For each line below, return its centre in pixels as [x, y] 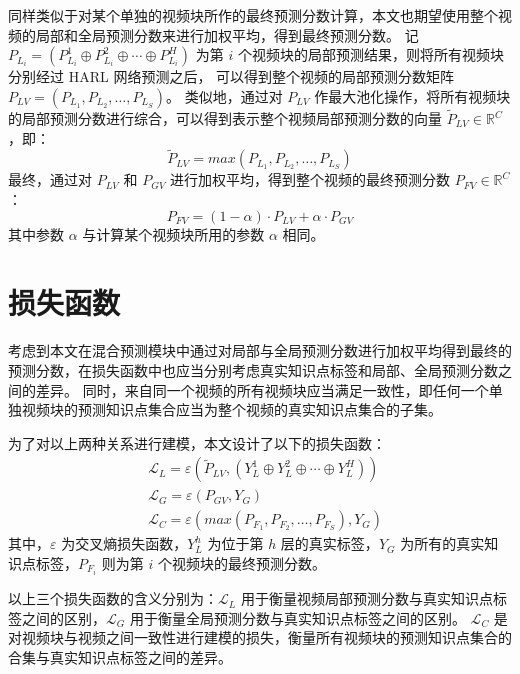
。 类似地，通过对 [224, 95]
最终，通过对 [50, 179]
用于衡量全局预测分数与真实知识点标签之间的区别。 [297, 617]
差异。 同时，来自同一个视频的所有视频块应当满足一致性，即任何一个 [262, 389]
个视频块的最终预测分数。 [241, 562]
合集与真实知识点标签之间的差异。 [120, 656]
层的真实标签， [329, 543]
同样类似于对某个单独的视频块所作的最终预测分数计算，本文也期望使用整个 [253, 15]
